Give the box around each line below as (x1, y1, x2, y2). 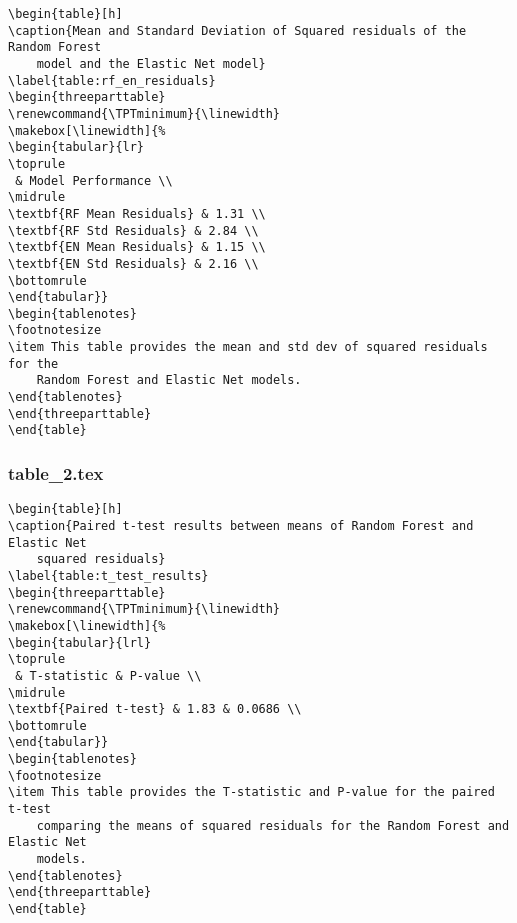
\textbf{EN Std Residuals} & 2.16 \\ (8, 256, 259, 271)
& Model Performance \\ (15, 173, 173, 188)
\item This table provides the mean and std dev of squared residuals (8, 340, 488, 355)
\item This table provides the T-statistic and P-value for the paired (8, 785, 495, 800)
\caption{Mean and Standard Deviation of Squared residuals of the (8, 23, 467, 38)
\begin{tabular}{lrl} (8, 635, 152, 650)
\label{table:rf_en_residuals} (8, 73, 216, 88)
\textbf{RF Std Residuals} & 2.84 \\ (8, 223, 259, 238)
